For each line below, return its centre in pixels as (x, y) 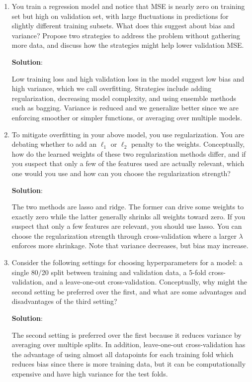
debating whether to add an (54, 144)
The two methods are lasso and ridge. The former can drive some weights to (128, 207)
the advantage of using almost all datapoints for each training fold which (123, 354)
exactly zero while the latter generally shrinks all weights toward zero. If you (128, 216)
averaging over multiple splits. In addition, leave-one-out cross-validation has (128, 344)
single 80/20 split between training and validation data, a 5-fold (109, 272)
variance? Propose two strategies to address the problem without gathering (126, 35)
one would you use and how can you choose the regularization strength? (121, 173)
